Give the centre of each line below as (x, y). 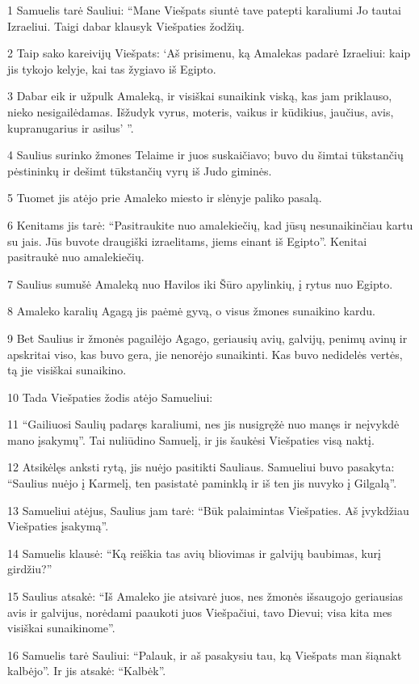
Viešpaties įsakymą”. (58, 526)
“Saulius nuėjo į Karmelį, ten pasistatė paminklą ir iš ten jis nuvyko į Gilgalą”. (202, 483)
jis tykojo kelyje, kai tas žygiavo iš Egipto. (112, 68)
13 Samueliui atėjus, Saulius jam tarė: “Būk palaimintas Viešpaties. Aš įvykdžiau (208, 510)
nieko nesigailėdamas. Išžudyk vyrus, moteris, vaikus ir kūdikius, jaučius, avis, (201, 111)
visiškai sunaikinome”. (61, 628)
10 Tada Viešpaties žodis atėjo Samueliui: (110, 397)
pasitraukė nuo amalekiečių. (76, 257)
